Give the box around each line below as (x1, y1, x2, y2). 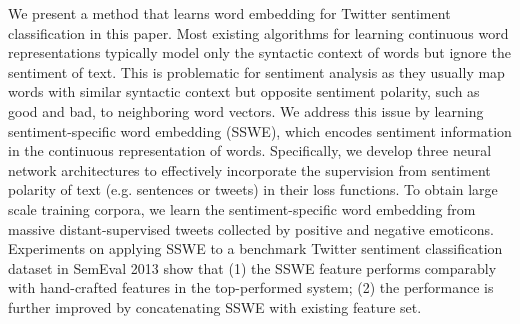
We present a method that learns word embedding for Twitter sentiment (8, 3, 451, 23)
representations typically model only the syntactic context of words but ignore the (8, 42, 511, 63)
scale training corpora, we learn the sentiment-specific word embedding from (8, 198, 476, 219)
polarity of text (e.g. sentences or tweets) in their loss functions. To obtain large (8, 179, 498, 200)
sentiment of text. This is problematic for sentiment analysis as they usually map (8, 61, 505, 82)
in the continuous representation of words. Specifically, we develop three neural (8, 140, 492, 161)
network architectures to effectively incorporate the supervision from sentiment (8, 159, 491, 180)
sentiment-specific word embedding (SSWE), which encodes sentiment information (8, 120, 512, 141)
